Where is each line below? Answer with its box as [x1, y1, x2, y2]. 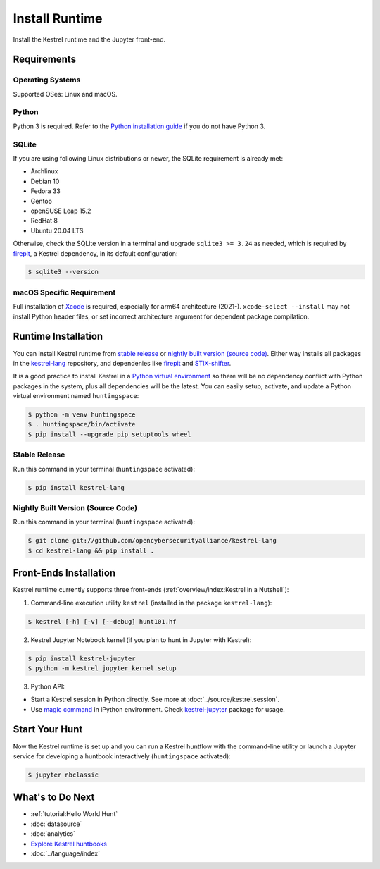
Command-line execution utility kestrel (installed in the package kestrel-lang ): [30, 598, 272, 607]
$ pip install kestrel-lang [27, 483, 125, 491]
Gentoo [30, 197, 53, 205]
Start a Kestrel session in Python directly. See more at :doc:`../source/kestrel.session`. [30, 695, 280, 704]
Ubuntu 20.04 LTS [30, 226, 84, 235]
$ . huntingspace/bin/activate [27, 420, 137, 429]
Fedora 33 [30, 187, 61, 195]
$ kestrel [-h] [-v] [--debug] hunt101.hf [27, 617, 177, 625]
